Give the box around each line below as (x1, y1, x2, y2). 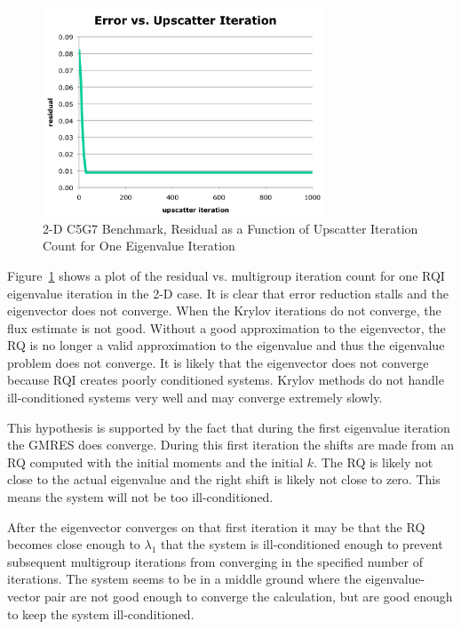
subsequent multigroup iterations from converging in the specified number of (7, 552, 423, 570)
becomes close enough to (7, 535, 140, 553)
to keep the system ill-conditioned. (7, 604, 195, 623)
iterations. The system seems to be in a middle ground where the (7, 569, 362, 588)
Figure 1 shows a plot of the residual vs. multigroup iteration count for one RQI (7, 266, 445, 284)
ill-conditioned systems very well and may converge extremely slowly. (7, 388, 383, 407)
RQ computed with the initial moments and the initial (7, 452, 304, 471)
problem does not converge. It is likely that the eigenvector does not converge (7, 353, 429, 371)
